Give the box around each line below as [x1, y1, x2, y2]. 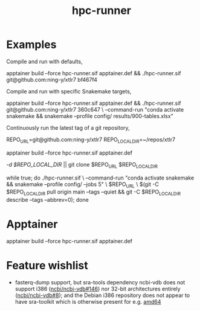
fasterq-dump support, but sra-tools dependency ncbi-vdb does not [15, 279, 185, 286]
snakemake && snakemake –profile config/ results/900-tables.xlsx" [6, 112, 173, 119]
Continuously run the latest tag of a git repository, [6, 124, 130, 131]
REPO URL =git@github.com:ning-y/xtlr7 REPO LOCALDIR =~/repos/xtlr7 [6, 136, 176, 144]
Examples [6, 38, 57, 52]
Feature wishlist [6, 259, 89, 273]
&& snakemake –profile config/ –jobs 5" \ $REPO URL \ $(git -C [6, 180, 159, 189]
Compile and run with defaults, [6, 58, 83, 65]
